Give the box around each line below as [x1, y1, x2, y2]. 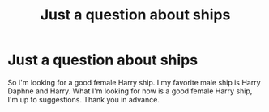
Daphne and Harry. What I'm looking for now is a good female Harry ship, [7, 86, 253, 96]
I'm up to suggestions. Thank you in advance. [7, 94, 160, 104]
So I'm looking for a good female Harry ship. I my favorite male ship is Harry [7, 77, 261, 87]
